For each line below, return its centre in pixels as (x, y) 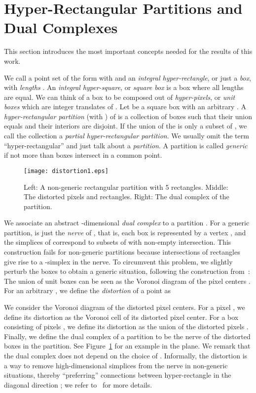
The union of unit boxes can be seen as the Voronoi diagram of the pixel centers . (127, 281)
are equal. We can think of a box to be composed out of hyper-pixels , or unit (120, 97)
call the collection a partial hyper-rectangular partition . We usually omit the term (127, 136)
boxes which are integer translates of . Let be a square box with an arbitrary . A (125, 107)
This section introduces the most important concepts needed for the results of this (128, 51)
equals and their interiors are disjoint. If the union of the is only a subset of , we (126, 126)
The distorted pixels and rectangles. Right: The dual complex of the (127, 196)
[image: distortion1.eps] (66, 171)
